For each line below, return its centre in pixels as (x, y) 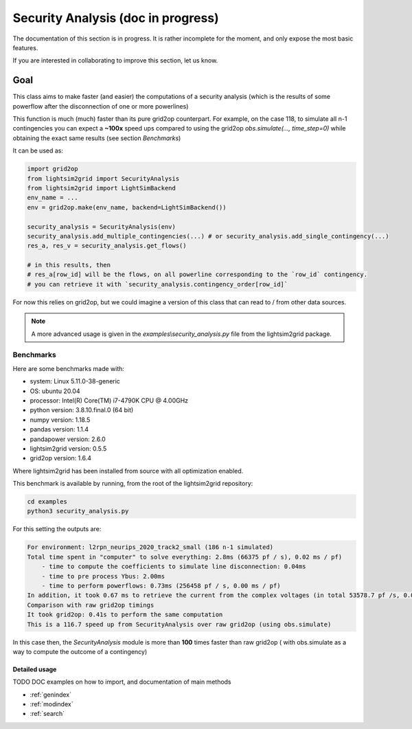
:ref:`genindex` (51, 695)
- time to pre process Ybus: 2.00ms (103, 576)
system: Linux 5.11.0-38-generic (75, 381)
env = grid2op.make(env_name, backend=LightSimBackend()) (127, 207)
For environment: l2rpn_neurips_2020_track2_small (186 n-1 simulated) (150, 547)
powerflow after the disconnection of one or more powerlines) (101, 106)
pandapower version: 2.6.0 (68, 439)
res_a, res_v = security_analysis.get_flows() (107, 246)
